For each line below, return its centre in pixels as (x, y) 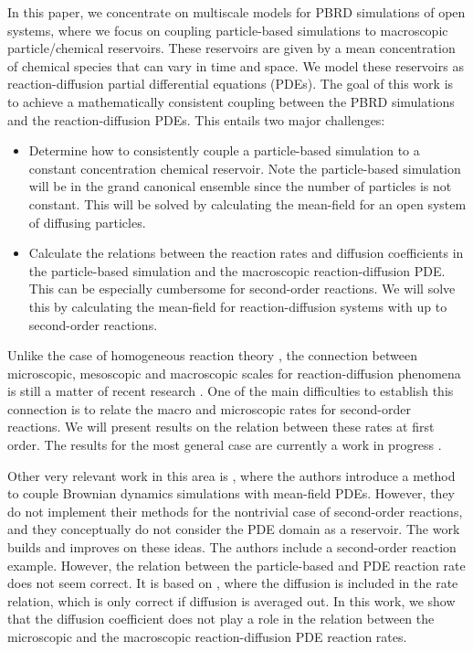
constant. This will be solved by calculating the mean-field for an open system (247, 203)
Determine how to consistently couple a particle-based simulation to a (224, 150)
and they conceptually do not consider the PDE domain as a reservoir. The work (234, 529)
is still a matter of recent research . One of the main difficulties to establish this (231, 391)
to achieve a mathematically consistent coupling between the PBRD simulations (231, 101)
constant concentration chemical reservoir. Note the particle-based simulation (245, 168)
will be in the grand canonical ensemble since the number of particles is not (240, 186)
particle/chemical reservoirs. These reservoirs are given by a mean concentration (231, 48)
